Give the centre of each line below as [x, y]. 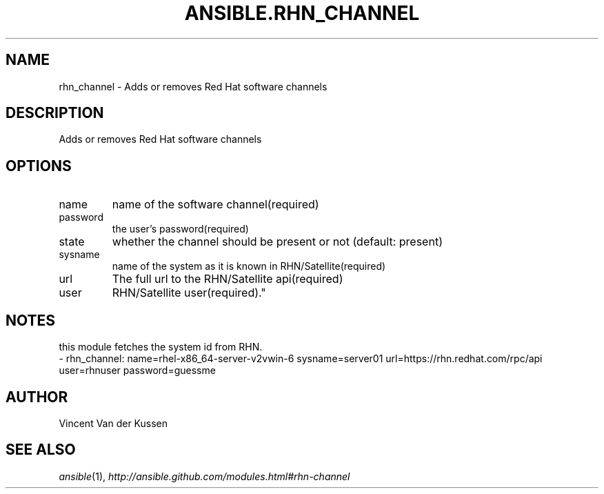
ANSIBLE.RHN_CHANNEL [302, 13]
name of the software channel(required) [215, 205]
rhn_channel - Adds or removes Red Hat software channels [193, 86]
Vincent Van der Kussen [113, 423]
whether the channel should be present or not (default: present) [277, 242]
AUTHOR [37, 397]
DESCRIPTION [55, 113]
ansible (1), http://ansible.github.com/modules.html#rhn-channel [204, 476]
